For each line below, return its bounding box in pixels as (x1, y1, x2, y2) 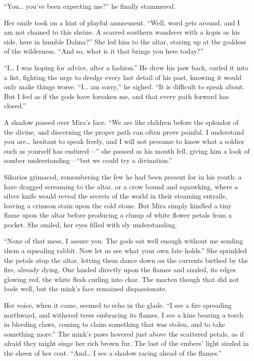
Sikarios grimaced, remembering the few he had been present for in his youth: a (4, 171, 242, 181)
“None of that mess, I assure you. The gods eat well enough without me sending (4, 236, 243, 246)
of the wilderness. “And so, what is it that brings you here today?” (4, 46, 204, 56)
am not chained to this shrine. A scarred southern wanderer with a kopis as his (4, 27, 240, 37)
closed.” (4, 100, 26, 111)
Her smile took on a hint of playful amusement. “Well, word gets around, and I (4, 17, 240, 27)
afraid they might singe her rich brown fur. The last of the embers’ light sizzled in (4, 338, 249, 348)
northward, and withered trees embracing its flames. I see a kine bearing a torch (4, 309, 243, 320)
